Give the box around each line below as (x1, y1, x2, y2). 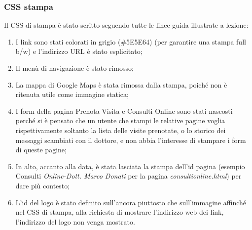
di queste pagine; (15, 144, 67, 155)
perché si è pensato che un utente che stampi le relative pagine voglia (15, 115, 225, 126)
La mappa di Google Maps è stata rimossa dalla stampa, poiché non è (15, 79, 227, 90)
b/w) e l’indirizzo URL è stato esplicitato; (15, 46, 143, 56)
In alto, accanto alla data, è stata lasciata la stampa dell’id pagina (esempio (15, 161, 245, 171)
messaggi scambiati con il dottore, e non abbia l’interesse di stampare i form (15, 135, 246, 145)
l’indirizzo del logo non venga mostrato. (15, 216, 135, 227)
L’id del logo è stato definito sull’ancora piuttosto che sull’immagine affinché (15, 197, 247, 207)
